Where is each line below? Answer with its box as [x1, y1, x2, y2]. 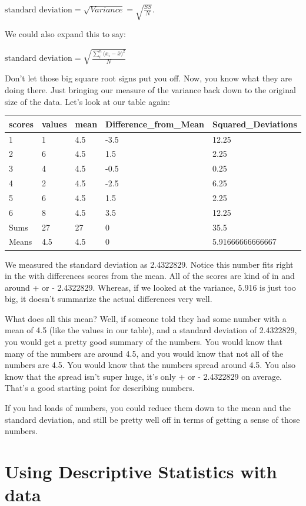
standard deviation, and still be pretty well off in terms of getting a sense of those [5, 413, 300, 425]
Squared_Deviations [212, 117, 297, 130]
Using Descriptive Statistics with [5, 459, 277, 484]
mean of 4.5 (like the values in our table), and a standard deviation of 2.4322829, [5, 324, 297, 336]
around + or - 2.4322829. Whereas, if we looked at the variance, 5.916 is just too [5, 281, 296, 293]
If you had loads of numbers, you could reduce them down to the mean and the [5, 402, 291, 414]
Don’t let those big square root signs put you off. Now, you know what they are [5, 72, 292, 84]
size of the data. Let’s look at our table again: [5, 95, 170, 107]
